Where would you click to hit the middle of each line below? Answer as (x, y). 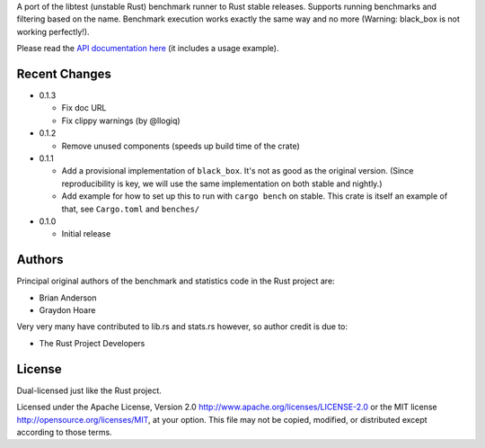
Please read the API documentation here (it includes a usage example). (148, 49)
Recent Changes (64, 73)
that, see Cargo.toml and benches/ (131, 209)
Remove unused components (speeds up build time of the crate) (181, 146)
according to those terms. (64, 432)
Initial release (86, 234)
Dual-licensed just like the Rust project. (89, 390)
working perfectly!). (53, 31)
